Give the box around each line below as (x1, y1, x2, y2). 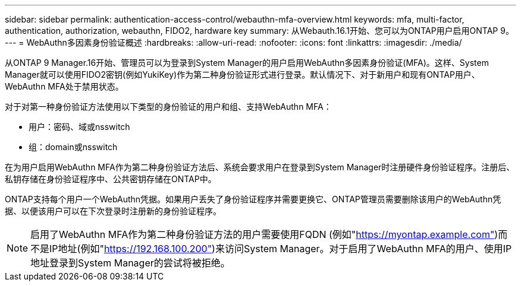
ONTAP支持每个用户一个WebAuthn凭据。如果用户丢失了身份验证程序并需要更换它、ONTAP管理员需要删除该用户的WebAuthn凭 (5, 194, 501, 204)
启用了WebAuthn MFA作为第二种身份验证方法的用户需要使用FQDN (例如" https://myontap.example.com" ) (30, 228, 498, 240)
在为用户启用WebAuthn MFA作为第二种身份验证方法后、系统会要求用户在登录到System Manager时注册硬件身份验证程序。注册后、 (5, 162, 515, 172)
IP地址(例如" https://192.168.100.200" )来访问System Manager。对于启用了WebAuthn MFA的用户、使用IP (49, 243, 512, 255)
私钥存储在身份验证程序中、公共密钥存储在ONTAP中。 (5, 174, 216, 184)
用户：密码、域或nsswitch (29, 122, 130, 132)
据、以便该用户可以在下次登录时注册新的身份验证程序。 (5, 206, 221, 216)
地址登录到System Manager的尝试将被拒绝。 (30, 257, 230, 269)
